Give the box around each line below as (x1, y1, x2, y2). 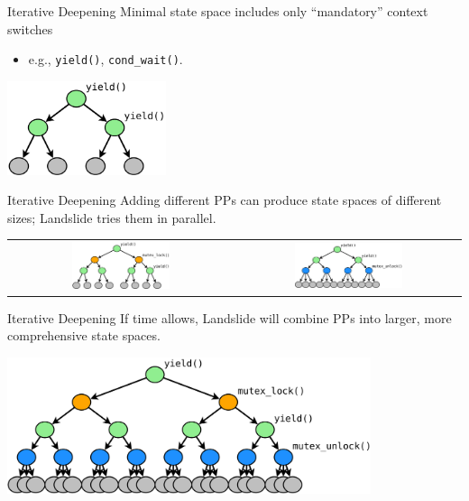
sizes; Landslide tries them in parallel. (7, 208, 216, 227)
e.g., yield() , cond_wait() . (28, 50, 183, 69)
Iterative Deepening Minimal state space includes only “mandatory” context (7, 2, 428, 20)
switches (7, 19, 53, 38)
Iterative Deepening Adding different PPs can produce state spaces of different (7, 190, 442, 209)
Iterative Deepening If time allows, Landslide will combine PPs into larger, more (7, 308, 452, 327)
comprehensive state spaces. (7, 326, 161, 345)
